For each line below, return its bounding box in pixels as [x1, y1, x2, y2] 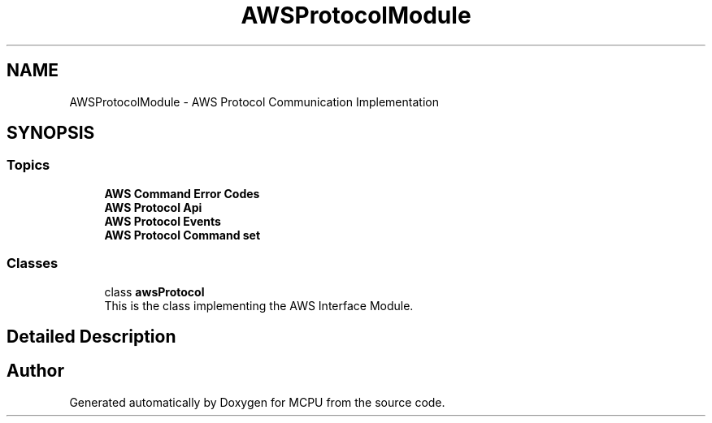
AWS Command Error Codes [104, 186, 260, 201]
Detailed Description [7, 326, 176, 347]
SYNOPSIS [7, 123, 95, 144]
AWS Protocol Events [104, 214, 221, 228]
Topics [7, 157, 50, 174]
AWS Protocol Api [104, 200, 202, 214]
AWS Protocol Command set [104, 227, 261, 242]
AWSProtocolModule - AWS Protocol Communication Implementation [69, 94, 439, 109]
